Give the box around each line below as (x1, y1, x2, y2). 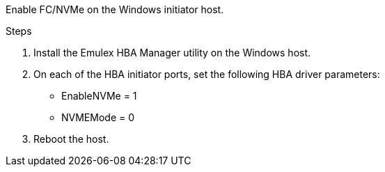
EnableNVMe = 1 (61, 90, 137, 102)
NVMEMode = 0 (61, 111, 135, 123)
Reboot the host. (33, 133, 109, 145)
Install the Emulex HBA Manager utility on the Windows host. (33, 47, 311, 58)
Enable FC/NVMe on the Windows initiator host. (6, 3, 224, 15)
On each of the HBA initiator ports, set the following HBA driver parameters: (33, 68, 380, 80)
